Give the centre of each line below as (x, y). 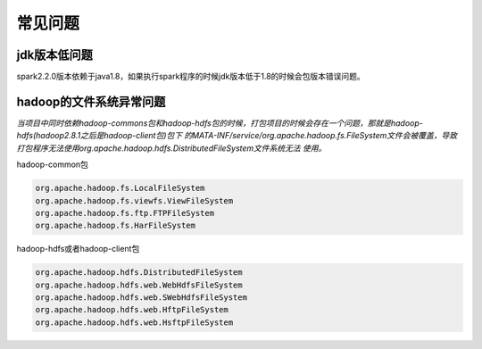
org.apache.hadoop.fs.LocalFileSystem (120, 188)
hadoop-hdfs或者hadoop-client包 (78, 249)
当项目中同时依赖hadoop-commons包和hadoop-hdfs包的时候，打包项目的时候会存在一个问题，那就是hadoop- (220, 123)
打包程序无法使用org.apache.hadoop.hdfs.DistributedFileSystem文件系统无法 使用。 (171, 148)
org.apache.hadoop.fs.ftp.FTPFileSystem (125, 213)
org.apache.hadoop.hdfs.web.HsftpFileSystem (134, 322)
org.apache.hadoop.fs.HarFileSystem (116, 226)
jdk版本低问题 (55, 55)
